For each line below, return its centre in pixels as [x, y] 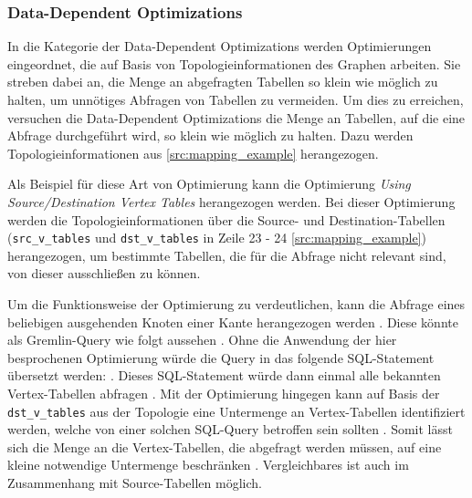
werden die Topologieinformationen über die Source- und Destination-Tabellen [226, 219]
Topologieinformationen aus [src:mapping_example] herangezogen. [193, 153]
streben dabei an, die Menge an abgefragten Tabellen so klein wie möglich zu [223, 82]
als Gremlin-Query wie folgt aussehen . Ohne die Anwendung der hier [202, 340]
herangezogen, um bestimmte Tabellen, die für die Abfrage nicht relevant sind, [227, 255]
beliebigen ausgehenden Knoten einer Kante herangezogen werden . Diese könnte [233, 322]
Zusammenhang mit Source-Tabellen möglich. [135, 482]
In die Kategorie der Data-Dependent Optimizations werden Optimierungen [220, 46]
